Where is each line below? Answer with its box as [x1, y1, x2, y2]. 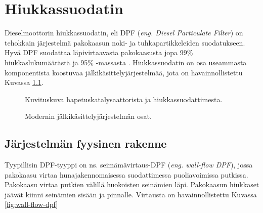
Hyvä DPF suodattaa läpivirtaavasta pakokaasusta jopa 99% [5, 47, 193, 58]
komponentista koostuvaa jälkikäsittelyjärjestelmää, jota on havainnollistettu [5, 67, 243, 77]
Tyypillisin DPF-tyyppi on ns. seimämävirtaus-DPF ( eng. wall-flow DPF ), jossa [5, 159, 253, 170]
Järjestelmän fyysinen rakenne [5, 136, 167, 151]
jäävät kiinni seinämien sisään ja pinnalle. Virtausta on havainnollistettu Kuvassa [5, 189, 257, 199]
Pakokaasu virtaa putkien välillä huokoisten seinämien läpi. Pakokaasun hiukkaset [5, 179, 259, 190]
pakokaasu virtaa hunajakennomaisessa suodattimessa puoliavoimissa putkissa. [5, 169, 248, 180]
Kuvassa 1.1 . [5, 77, 43, 88]
